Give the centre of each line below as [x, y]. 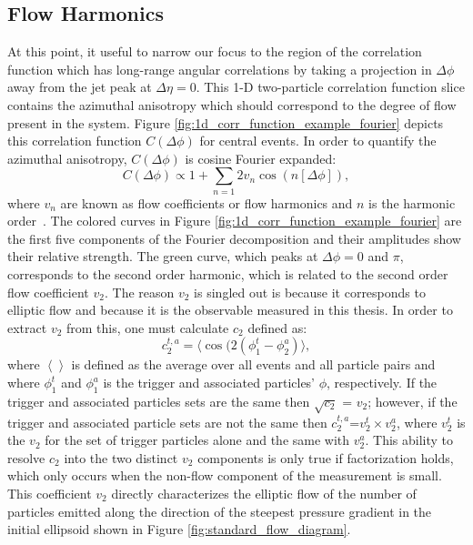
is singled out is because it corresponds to [310, 292]
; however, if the [413, 401]
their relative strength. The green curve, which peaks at [163, 256]
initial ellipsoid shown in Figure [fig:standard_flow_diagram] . [179, 529]
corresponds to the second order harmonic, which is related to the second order [228, 274]
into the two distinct [121, 457]
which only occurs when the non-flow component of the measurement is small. [225, 475]
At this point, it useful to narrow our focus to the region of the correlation [215, 51]
